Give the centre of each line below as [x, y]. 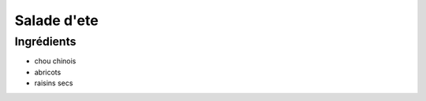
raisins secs [54, 83]
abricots [48, 72]
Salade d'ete [56, 20]
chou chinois [55, 61]
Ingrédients [45, 41]
